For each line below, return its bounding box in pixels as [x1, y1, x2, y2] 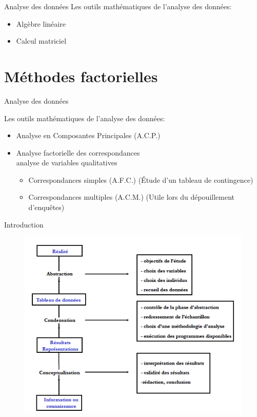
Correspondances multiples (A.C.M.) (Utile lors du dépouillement [28, 192, 234, 202]
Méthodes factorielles [4, 65, 158, 86]
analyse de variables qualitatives [16, 157, 117, 168]
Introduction [4, 219, 44, 230]
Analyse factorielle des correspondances [16, 147, 140, 158]
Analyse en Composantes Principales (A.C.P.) [16, 130, 161, 141]
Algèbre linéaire [16, 18, 66, 29]
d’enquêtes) [28, 202, 65, 213]
